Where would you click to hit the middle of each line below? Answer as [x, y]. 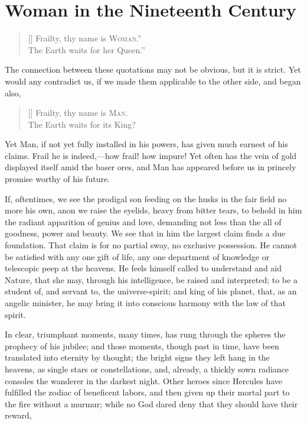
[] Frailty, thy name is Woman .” [85, 38]
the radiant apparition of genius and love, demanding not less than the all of [143, 221]
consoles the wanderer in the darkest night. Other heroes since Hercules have [144, 380]
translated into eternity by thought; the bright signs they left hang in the [137, 357]
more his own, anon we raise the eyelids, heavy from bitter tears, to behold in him [153, 210]
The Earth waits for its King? [82, 124]
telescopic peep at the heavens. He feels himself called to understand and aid [143, 268]
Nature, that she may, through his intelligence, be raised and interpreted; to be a [151, 279]
